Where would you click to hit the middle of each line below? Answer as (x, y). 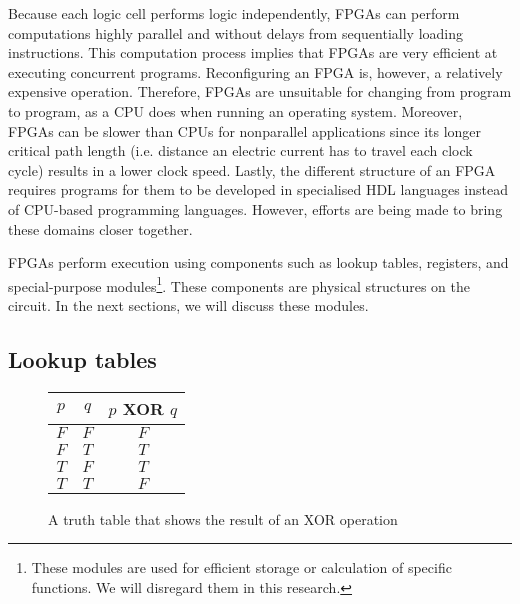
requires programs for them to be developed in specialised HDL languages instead (258, 189)
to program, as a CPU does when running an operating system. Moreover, (235, 110)
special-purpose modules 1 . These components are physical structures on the (239, 284)
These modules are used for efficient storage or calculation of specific (241, 567)
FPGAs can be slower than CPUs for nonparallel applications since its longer (245, 130)
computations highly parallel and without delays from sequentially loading (235, 32)
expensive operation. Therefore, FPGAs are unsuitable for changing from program (260, 91)
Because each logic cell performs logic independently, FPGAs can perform (234, 13)
